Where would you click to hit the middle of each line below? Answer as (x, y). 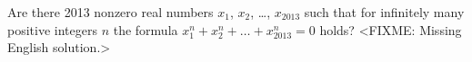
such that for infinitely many (384, 12)
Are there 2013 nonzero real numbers (110, 12)
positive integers (52, 29)
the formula (146, 29)
